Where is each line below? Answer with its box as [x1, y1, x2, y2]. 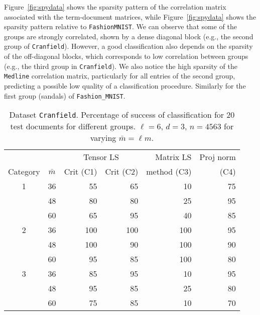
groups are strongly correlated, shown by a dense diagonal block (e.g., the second [4, 31, 253, 41]
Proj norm [199, 151, 236, 163]
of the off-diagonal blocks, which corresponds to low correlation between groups [4, 51, 248, 61]
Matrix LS [155, 151, 192, 163]
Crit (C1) [64, 166, 97, 178]
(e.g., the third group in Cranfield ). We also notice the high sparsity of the [4, 60, 237, 71]
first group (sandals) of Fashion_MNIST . [4, 90, 125, 101]
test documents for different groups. [10, 120, 136, 132]
